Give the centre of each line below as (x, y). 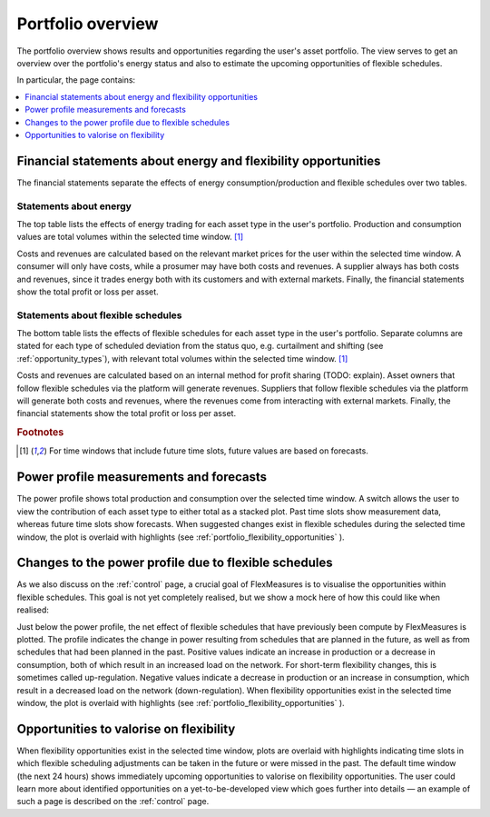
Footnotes (40, 433)
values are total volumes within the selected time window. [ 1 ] (130, 237)
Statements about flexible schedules (99, 315)
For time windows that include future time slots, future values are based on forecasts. (209, 451)
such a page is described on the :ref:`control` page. (113, 802)
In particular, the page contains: (76, 80)
